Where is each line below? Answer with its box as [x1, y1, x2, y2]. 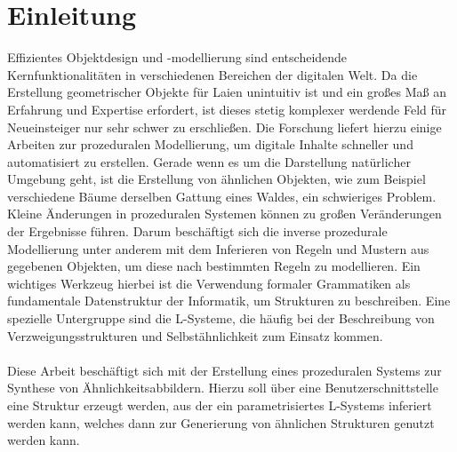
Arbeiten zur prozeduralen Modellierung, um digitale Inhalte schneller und [7, 135, 413, 154]
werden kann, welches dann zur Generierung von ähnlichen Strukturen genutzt [7, 413, 435, 432]
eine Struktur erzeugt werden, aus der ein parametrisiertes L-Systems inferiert [7, 396, 432, 414]
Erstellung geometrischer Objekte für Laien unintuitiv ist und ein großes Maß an [7, 83, 447, 101]
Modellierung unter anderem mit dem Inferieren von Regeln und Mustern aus [7, 239, 429, 258]
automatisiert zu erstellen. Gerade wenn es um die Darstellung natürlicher [7, 152, 411, 170]
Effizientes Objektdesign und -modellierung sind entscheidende [7, 48, 348, 67]
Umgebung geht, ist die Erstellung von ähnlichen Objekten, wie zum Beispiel [7, 170, 426, 188]
